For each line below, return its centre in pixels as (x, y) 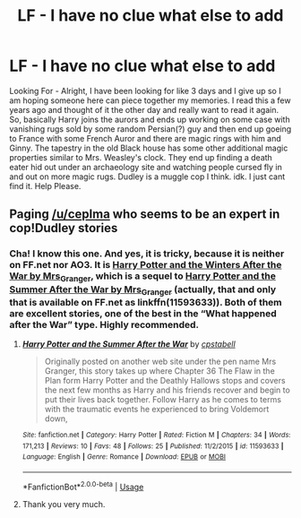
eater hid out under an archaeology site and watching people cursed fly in (146, 167)
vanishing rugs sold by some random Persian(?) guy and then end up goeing (150, 129)
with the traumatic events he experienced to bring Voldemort (157, 410)
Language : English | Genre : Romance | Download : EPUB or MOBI (124, 457)
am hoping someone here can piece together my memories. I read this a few (150, 100)
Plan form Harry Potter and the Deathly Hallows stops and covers (165, 381)
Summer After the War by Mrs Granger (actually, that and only (143, 290)
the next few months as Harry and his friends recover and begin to (168, 390)
